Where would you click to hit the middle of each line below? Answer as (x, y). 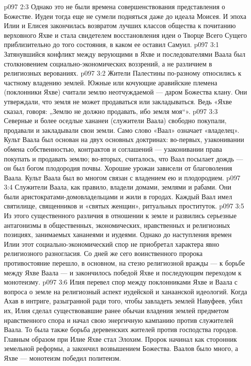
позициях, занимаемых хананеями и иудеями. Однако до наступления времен (118, 234)
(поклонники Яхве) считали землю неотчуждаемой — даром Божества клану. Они (125, 92)
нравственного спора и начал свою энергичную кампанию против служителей (119, 320)
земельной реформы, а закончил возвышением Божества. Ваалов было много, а (121, 348)
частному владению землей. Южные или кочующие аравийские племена (111, 82)
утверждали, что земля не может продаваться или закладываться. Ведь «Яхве (118, 101)
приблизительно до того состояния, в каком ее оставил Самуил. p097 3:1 (111, 44)
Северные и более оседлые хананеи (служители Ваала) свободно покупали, (115, 120)
